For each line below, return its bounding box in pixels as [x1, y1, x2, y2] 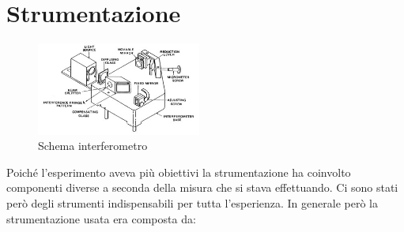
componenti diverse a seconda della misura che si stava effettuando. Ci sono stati [6, 179, 398, 196]
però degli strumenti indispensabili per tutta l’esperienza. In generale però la [6, 194, 378, 211]
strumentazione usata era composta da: [6, 210, 196, 226]
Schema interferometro [38, 137, 148, 154]
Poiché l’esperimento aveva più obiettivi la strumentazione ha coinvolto [6, 163, 351, 180]
